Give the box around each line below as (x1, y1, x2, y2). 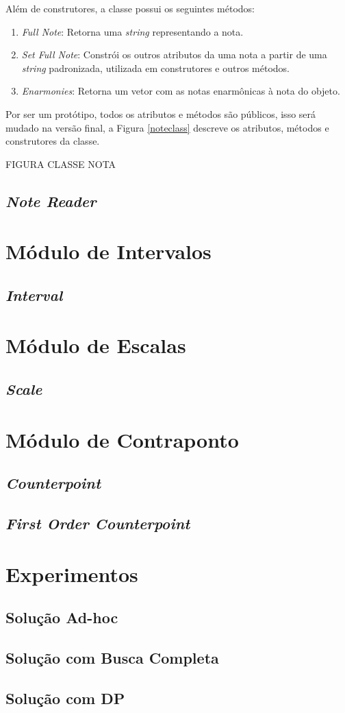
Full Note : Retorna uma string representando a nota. (21, 24, 244, 38)
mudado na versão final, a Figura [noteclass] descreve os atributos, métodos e (5, 120, 329, 134)
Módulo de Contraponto (5, 425, 239, 453)
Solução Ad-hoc (5, 607, 118, 628)
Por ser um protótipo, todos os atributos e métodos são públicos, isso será (5, 106, 316, 121)
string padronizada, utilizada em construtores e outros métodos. (21, 60, 290, 75)
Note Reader (5, 190, 97, 211)
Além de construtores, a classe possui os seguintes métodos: (5, 1, 255, 15)
